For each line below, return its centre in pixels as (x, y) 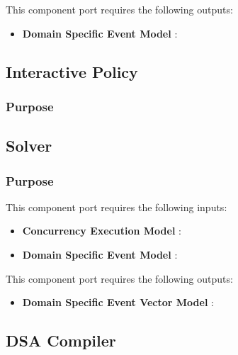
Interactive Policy (72, 71)
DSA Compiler (61, 340)
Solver (29, 146)
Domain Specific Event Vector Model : (118, 302)
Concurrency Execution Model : (102, 231)
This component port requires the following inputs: (117, 207)
